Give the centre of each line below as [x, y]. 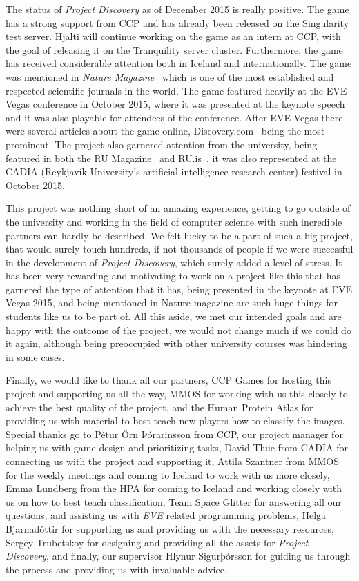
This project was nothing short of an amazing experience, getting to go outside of [178, 208]
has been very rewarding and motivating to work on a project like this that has [173, 276]
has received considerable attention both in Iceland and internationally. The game [179, 63]
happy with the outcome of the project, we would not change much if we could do [178, 329]
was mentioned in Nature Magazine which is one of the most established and [170, 76]
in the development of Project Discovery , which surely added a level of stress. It [174, 262]
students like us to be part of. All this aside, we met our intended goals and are [174, 316]
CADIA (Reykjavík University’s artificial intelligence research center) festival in [174, 171]
